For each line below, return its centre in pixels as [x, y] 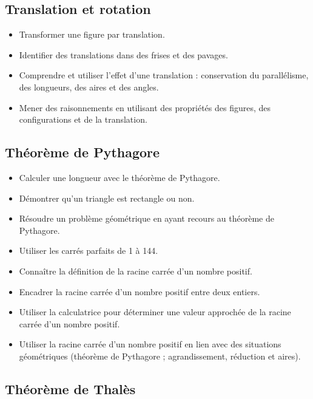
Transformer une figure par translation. [92, 34]
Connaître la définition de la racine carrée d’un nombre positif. [136, 271]
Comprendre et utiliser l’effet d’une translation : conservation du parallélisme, [164, 75]
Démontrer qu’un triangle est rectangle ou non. [107, 198]
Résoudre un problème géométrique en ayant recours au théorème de [146, 218]
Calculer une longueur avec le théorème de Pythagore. [119, 177]
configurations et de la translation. [83, 119]
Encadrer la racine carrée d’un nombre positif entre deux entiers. [140, 291]
